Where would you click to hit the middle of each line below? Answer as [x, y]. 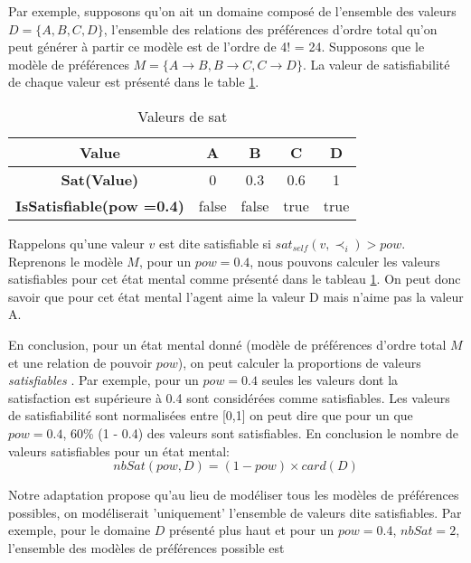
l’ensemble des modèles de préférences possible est [146, 547]
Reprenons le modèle [66, 261]
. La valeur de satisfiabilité [376, 64]
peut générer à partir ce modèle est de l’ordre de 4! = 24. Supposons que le [217, 47]
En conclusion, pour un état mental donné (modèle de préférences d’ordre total [227, 344]
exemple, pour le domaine [80, 530]
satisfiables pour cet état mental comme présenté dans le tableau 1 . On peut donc [235, 279]
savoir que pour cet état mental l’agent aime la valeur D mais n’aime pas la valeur [236, 296]
